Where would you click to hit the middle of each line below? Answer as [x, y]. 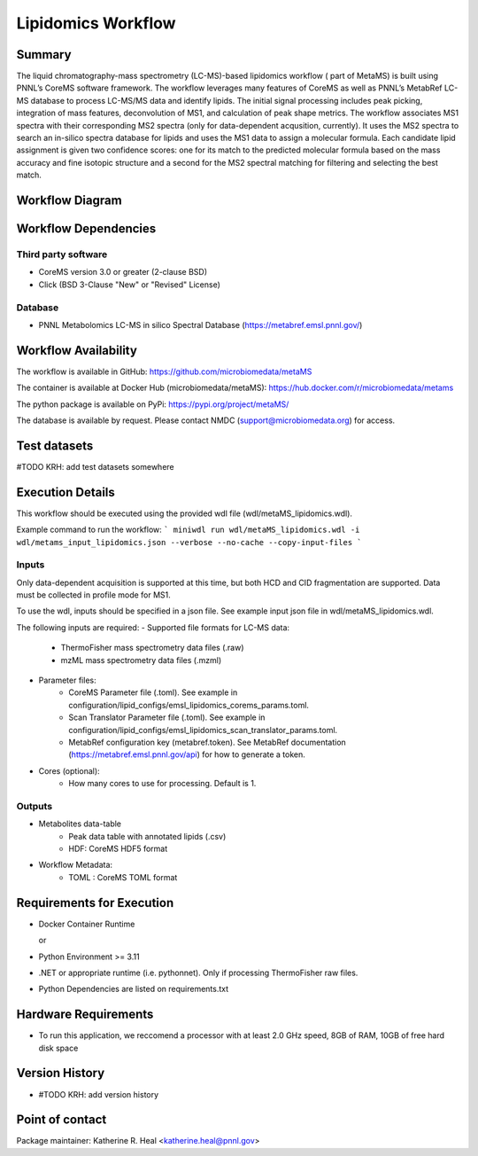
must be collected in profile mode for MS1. [94, 595]
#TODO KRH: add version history [99, 1094]
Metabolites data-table [80, 824]
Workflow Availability [77, 350]
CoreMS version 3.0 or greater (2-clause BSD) [123, 272]
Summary [44, 55]
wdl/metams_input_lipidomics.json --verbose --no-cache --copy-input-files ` [189, 542]
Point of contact [62, 1120]
